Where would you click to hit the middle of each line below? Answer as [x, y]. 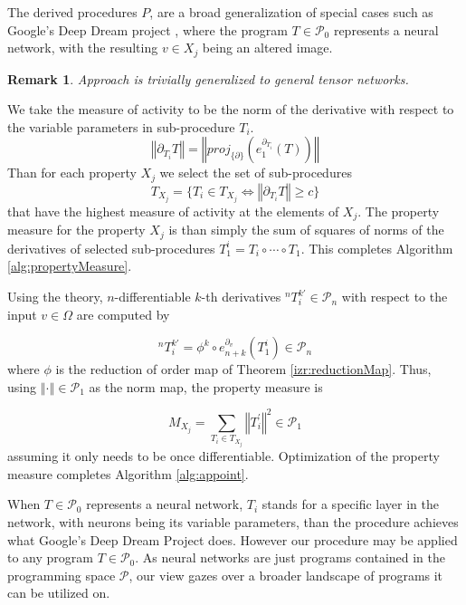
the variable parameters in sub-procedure [121, 126]
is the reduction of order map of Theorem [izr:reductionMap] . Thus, [243, 369]
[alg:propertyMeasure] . [70, 266]
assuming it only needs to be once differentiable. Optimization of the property [223, 456]
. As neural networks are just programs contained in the [290, 557]
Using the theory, [55, 297]
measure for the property [76, 230]
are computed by [123, 314]
